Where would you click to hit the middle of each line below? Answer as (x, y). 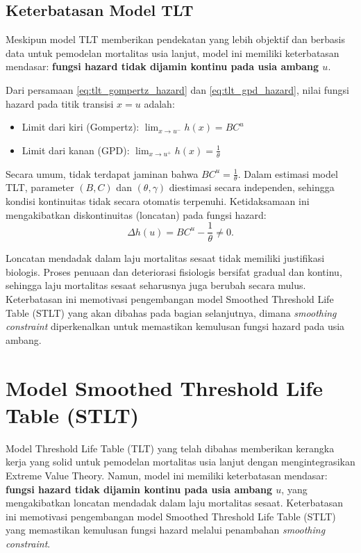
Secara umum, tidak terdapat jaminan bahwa (102, 173)
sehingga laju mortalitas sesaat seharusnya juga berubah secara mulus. (156, 285)
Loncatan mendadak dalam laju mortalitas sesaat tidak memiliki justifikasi (165, 258)
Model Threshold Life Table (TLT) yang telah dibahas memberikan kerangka (170, 448)
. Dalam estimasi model (288, 173)
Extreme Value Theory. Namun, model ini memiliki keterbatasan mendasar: (167, 475)
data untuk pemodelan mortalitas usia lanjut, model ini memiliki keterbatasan (173, 52)
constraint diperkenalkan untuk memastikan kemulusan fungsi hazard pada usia (175, 326)
